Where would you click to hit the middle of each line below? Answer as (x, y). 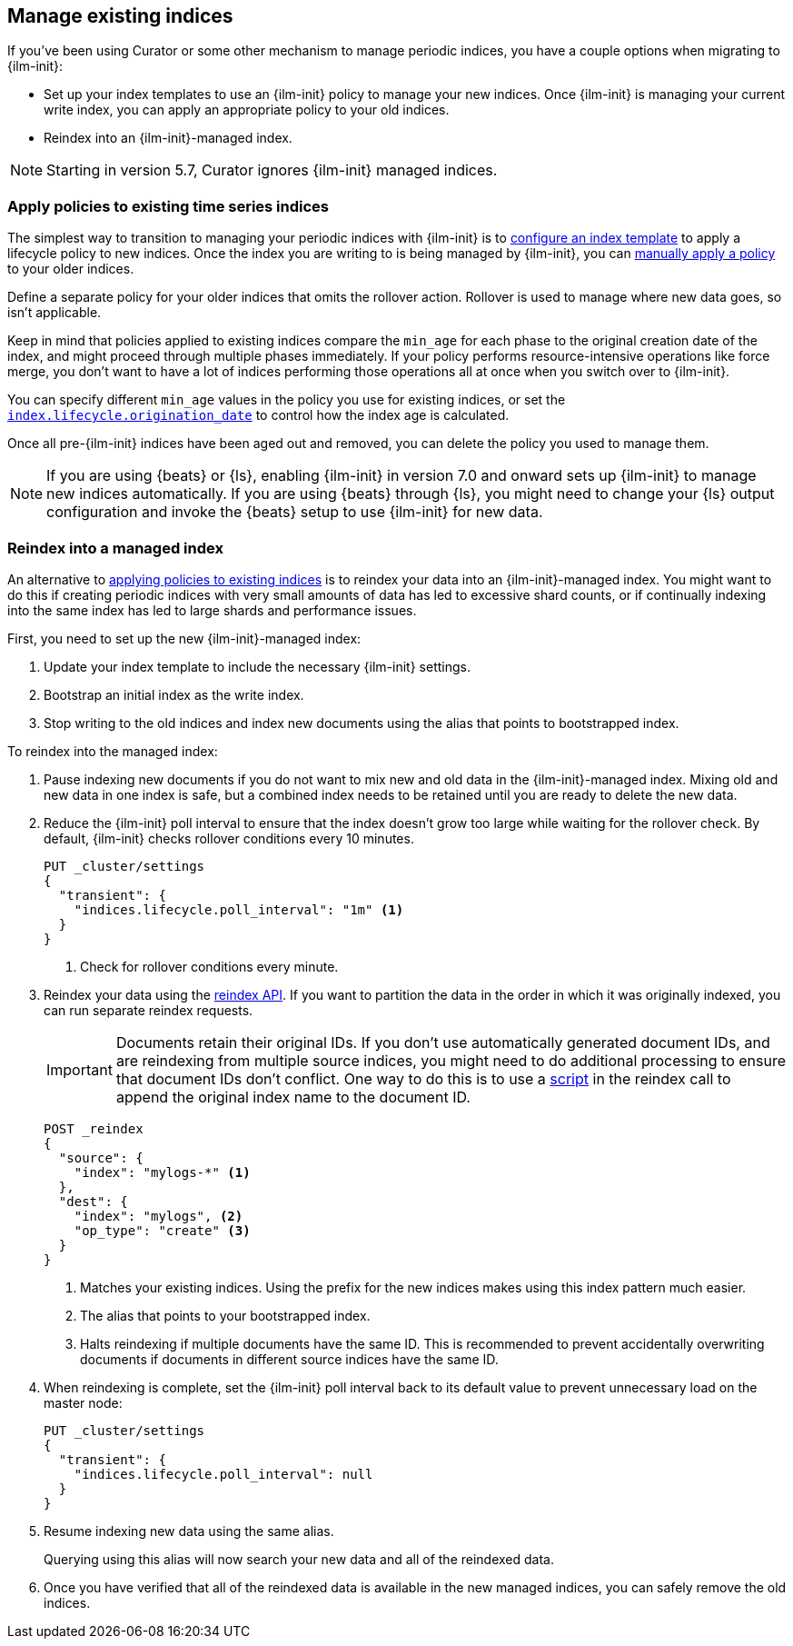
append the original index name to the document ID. (293, 1097)
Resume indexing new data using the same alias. (189, 1531)
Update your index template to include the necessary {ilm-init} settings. (257, 666)
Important (79, 1069)
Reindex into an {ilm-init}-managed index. (168, 138)
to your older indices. (71, 269)
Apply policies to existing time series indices (169, 206)
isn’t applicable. (55, 313)
